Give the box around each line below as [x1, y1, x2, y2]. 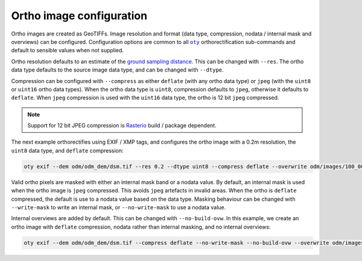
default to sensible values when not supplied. [11, 47, 124, 54]
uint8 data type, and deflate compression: [11, 147, 124, 154]
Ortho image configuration [11, 9, 148, 22]
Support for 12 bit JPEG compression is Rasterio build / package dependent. [27, 122, 217, 129]
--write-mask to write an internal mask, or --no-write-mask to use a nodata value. [11, 203, 226, 210]
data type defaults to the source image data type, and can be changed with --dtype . [11, 66, 224, 73]
